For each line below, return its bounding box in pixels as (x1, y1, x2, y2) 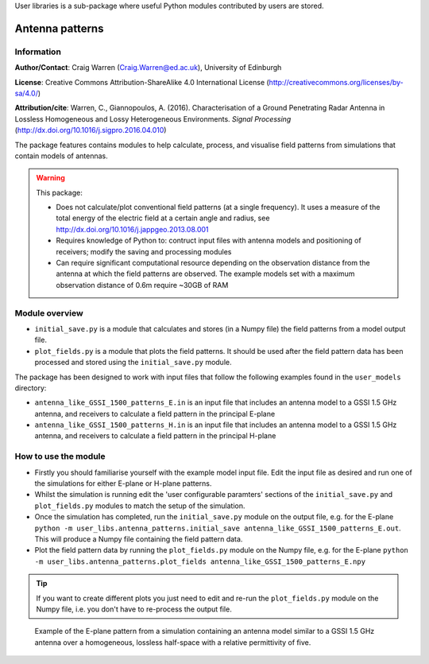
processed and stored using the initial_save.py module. (34, 358, 232, 367)
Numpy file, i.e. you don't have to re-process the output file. (36, 604, 232, 614)
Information (14, 46, 61, 57)
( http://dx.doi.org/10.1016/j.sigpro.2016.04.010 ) (14, 126, 167, 135)
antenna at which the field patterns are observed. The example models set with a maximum (56, 269, 355, 278)
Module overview (14, 307, 83, 318)
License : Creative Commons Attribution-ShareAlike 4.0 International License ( (14, 77, 269, 87)
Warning (36, 173, 65, 183)
